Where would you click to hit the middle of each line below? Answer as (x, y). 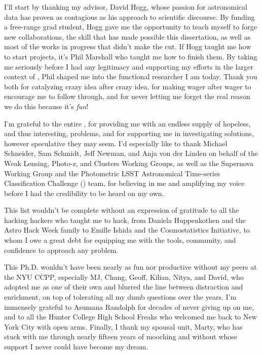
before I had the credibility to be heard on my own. (84, 193)
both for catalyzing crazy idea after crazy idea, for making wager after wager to (128, 86)
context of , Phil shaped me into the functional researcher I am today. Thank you (131, 76)
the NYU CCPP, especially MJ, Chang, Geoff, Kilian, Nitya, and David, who (124, 277)
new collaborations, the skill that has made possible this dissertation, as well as (127, 36)
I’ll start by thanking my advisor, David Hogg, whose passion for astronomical (126, 7)
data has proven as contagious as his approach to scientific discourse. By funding (129, 17)
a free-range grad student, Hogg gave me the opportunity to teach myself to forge (130, 27)
